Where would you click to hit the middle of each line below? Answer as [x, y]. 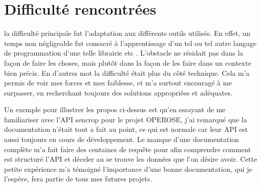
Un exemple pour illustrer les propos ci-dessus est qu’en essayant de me [115, 109]
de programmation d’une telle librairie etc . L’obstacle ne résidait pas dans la [124, 53]
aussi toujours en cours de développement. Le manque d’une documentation [122, 139]
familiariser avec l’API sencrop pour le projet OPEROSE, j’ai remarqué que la [126, 119]
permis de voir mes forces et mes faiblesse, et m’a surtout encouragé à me [118, 83]
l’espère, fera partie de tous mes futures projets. [78, 179]
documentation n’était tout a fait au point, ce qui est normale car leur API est [126, 129]
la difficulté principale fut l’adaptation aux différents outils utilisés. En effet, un [127, 33]
